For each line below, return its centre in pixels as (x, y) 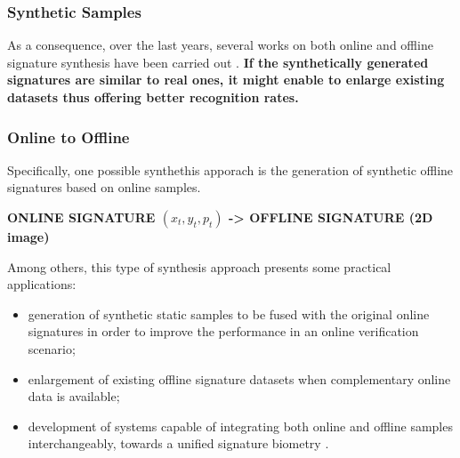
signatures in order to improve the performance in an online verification (223, 331)
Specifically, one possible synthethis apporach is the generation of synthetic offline (230, 169)
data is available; (74, 396)
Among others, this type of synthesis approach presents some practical (199, 266)
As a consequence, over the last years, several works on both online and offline (220, 45)
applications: (42, 284)
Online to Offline (69, 137)
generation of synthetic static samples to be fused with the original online (229, 313)
